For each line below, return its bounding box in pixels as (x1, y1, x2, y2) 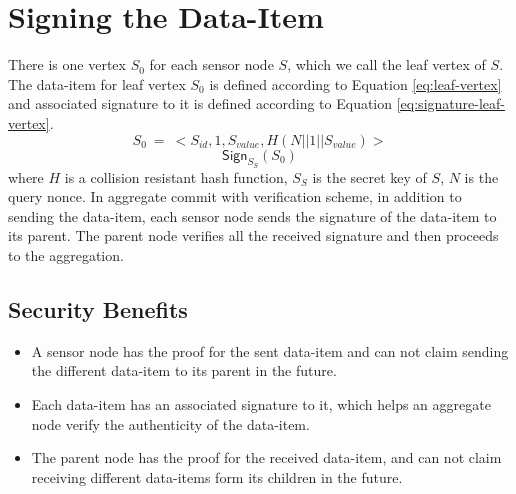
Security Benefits (8, 294, 188, 325)
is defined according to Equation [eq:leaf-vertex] (209, 73, 502, 94)
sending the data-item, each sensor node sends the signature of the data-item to (8, 205, 497, 226)
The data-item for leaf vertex (8, 73, 186, 94)
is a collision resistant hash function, (64, 166, 288, 187)
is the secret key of (312, 166, 427, 187)
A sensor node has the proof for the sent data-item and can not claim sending (31, 340, 509, 361)
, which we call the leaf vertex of (287, 54, 486, 75)
